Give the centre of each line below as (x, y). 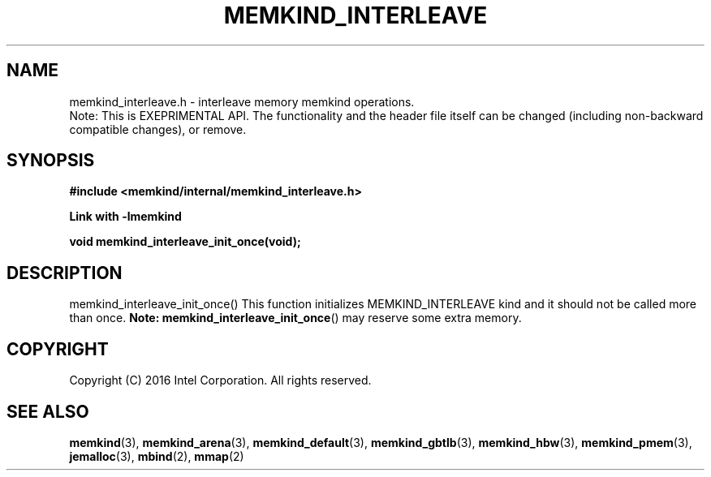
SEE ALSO (48, 411)
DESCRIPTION (65, 273)
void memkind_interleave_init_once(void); (185, 242)
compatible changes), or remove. (158, 129)
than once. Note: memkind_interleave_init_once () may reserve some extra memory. (295, 318)
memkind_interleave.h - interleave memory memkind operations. (242, 101)
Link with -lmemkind (125, 217)
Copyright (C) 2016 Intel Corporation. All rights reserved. (220, 380)
